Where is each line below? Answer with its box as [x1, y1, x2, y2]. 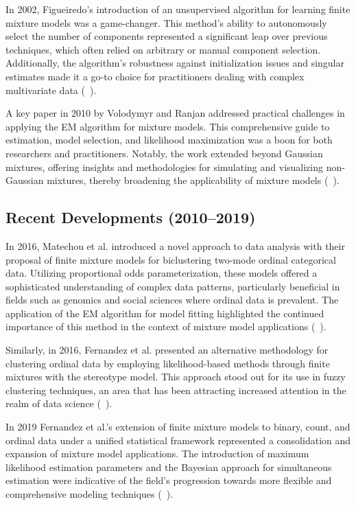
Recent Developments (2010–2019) [5, 207, 256, 228]
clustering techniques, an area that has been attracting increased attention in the [5, 382, 346, 397]
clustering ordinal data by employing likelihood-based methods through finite [5, 356, 330, 370]
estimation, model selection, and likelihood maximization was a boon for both [5, 133, 333, 147]
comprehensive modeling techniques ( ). [5, 487, 174, 501]
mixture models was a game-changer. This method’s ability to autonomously [5, 15, 327, 30]
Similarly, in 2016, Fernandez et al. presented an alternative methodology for [5, 343, 329, 357]
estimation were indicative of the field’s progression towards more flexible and [5, 473, 332, 487]
